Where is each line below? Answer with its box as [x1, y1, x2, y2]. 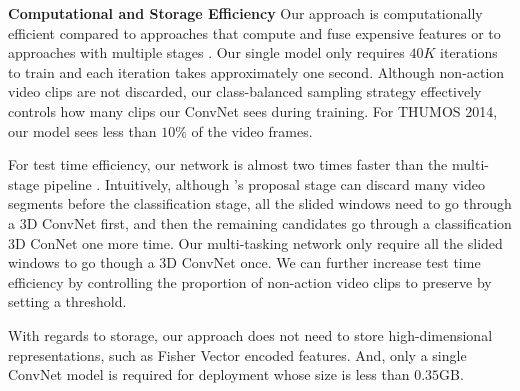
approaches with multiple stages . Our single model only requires [8, 42, 405, 63]
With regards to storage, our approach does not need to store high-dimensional [8, 324, 493, 345]
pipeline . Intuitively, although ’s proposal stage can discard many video [43, 173, 485, 194]
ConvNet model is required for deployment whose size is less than [8, 364, 410, 385]
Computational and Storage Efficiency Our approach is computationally [8, 3, 483, 23]
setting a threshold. [8, 291, 127, 312]
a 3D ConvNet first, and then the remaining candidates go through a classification [8, 212, 512, 233]
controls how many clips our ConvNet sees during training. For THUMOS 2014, [8, 100, 498, 121]
